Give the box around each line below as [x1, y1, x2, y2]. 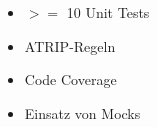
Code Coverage [24, 69, 117, 90]
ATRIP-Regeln [24, 35, 116, 56]
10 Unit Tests [66, 2, 150, 22]
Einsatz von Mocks [24, 102, 141, 123]
